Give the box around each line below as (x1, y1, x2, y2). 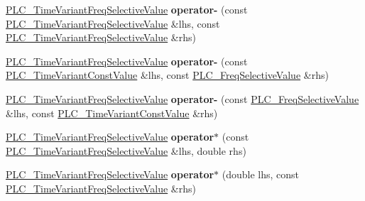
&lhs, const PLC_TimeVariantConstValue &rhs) (6, 105, 218, 120)
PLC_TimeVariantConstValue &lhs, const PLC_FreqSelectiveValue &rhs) (6, 67, 329, 82)
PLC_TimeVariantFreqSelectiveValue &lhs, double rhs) (6, 143, 246, 158)
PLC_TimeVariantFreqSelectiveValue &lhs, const (6, 16, 220, 31)
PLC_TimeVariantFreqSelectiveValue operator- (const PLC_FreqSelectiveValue (6, 91, 359, 106)
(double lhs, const (222, 167, 300, 182)
